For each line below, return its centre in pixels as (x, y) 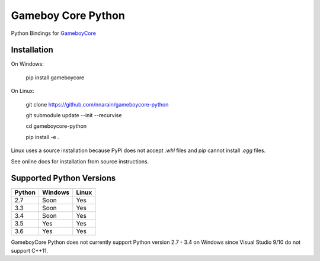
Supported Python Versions (63, 178)
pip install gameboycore (55, 78)
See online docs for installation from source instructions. (80, 161)
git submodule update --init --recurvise (74, 115)
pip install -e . (42, 137)
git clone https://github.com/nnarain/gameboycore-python (97, 104)
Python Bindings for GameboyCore (53, 33)
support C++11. (30, 250)
